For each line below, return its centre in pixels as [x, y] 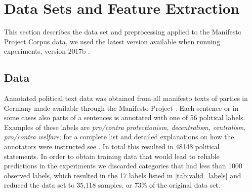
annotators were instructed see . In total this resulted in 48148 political [112, 146]
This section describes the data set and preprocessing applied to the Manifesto [123, 32]
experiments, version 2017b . [47, 51]
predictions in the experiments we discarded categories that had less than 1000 [123, 166]
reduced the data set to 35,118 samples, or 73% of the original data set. [112, 185]
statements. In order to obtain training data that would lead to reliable [112, 156]
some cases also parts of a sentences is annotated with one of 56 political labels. [125, 117]
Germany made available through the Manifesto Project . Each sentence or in [121, 108]
